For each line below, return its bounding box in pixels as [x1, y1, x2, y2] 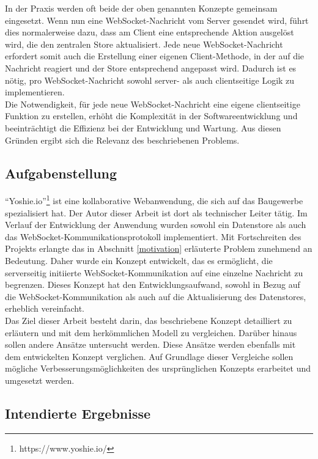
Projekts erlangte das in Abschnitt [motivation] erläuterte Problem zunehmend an [5, 242, 312, 255]
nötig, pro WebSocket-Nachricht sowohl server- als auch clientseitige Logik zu [5, 73, 295, 86]
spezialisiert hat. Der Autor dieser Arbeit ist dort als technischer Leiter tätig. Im [5, 206, 308, 219]
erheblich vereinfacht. [5, 302, 84, 315]
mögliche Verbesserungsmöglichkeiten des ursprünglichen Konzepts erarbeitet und [5, 362, 311, 375]
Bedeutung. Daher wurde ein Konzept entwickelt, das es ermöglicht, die [5, 254, 273, 266]
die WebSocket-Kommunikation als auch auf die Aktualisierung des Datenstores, [5, 290, 306, 303]
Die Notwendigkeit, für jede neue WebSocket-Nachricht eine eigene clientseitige [5, 97, 300, 110]
